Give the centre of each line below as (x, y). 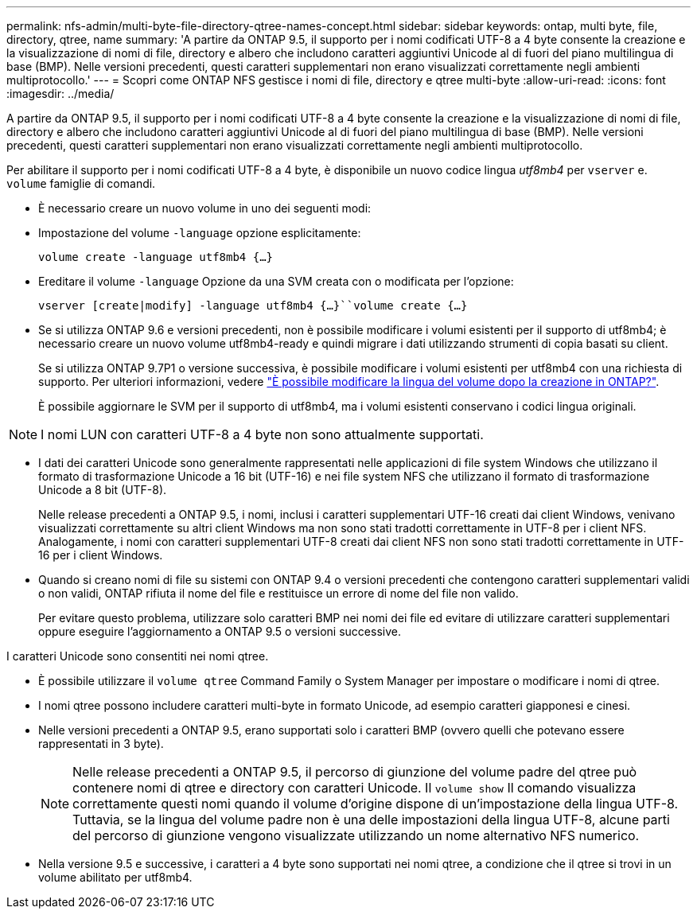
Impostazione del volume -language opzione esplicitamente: (200, 233)
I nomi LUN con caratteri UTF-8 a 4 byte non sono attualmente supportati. (262, 434)
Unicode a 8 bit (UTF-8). (103, 490)
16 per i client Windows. (101, 555)
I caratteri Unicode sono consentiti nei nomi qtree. (138, 656)
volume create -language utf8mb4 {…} (156, 257)
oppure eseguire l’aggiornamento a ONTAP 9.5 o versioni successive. (220, 631)
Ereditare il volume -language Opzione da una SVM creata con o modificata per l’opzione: (276, 281)
